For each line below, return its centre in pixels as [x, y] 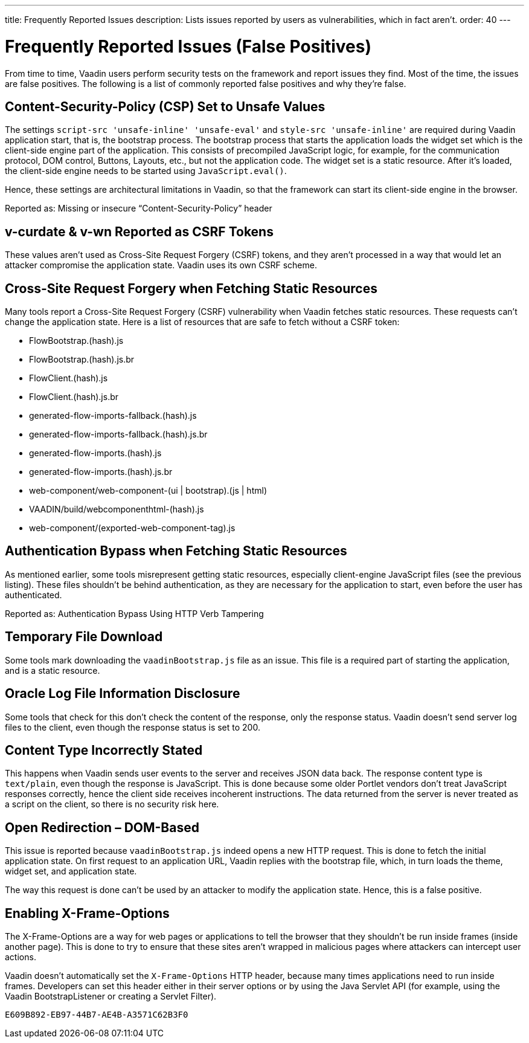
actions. [21, 957]
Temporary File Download [84, 637]
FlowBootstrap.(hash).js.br [82, 360]
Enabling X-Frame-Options [87, 913]
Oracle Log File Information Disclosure [123, 694]
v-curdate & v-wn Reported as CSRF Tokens [139, 231]
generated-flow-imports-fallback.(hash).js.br [118, 434]
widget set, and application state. [71, 871]
